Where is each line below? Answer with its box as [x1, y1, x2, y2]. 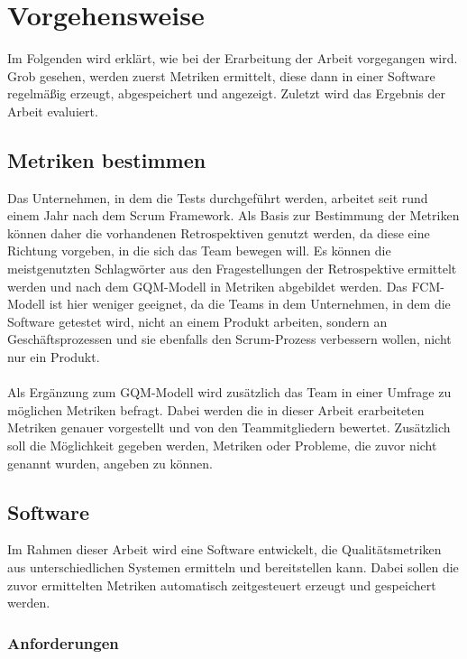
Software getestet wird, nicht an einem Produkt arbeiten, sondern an [7, 311, 388, 330]
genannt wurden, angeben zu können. [7, 453, 213, 472]
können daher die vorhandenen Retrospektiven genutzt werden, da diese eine [7, 223, 430, 242]
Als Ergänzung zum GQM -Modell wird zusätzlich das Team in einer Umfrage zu [7, 383, 452, 402]
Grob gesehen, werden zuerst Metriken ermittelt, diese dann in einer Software [7, 66, 435, 85]
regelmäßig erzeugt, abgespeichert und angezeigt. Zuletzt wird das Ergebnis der [7, 84, 445, 103]
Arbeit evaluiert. [7, 101, 98, 120]
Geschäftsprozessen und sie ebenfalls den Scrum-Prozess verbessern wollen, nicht [7, 329, 452, 348]
